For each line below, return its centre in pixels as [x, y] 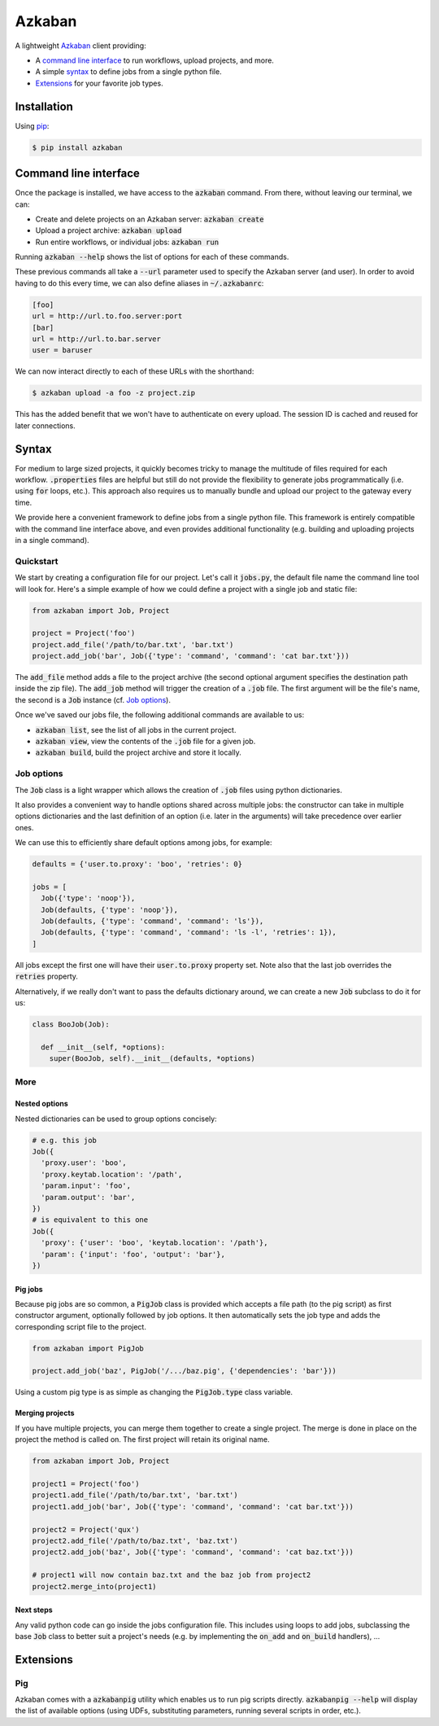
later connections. [46, 425]
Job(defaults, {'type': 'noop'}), [110, 909]
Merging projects [45, 1413]
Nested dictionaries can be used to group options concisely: [116, 1119]
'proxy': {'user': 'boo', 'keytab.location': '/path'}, [154, 1243]
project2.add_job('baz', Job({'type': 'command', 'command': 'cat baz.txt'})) [193, 1552]
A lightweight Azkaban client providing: [80, 46]
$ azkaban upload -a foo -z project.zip [113, 393]
